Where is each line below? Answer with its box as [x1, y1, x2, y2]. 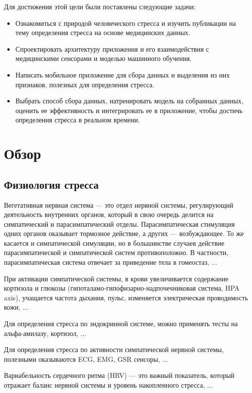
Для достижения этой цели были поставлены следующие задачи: [4, 1, 196, 11]
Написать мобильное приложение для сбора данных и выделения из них [15, 69, 230, 79]
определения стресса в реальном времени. [15, 115, 140, 125]
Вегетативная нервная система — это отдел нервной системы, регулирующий [4, 199, 234, 210]
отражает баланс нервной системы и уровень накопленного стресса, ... [4, 380, 213, 390]
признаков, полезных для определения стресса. [15, 79, 155, 89]
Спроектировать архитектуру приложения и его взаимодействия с [15, 43, 209, 54]
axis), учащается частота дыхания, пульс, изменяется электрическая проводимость [4, 292, 248, 302]
